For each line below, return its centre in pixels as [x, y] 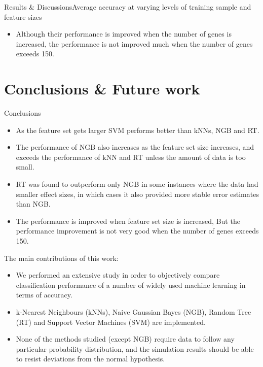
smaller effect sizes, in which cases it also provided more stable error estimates [137, 194]
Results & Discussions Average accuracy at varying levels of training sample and [128, 7]
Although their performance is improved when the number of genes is [124, 34]
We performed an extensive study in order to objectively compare [118, 275]
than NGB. [33, 204]
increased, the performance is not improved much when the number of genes [134, 43]
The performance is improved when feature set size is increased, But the [128, 221]
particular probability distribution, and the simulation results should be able [135, 348]
